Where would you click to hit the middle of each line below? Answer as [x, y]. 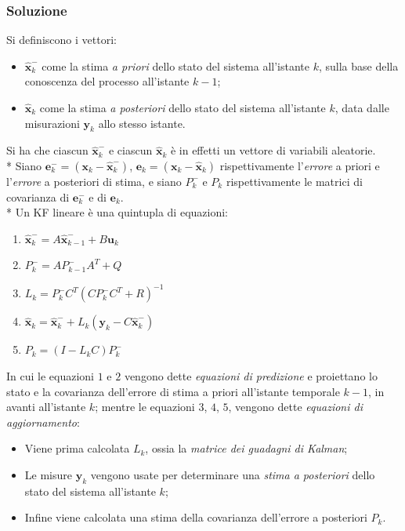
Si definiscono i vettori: [61, 40]
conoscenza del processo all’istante [107, 81]
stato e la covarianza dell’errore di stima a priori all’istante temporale [173, 391]
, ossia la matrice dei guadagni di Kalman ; [246, 448]
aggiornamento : [43, 422]
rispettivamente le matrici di [294, 181]
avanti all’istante [46, 407]
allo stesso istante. [142, 123]
